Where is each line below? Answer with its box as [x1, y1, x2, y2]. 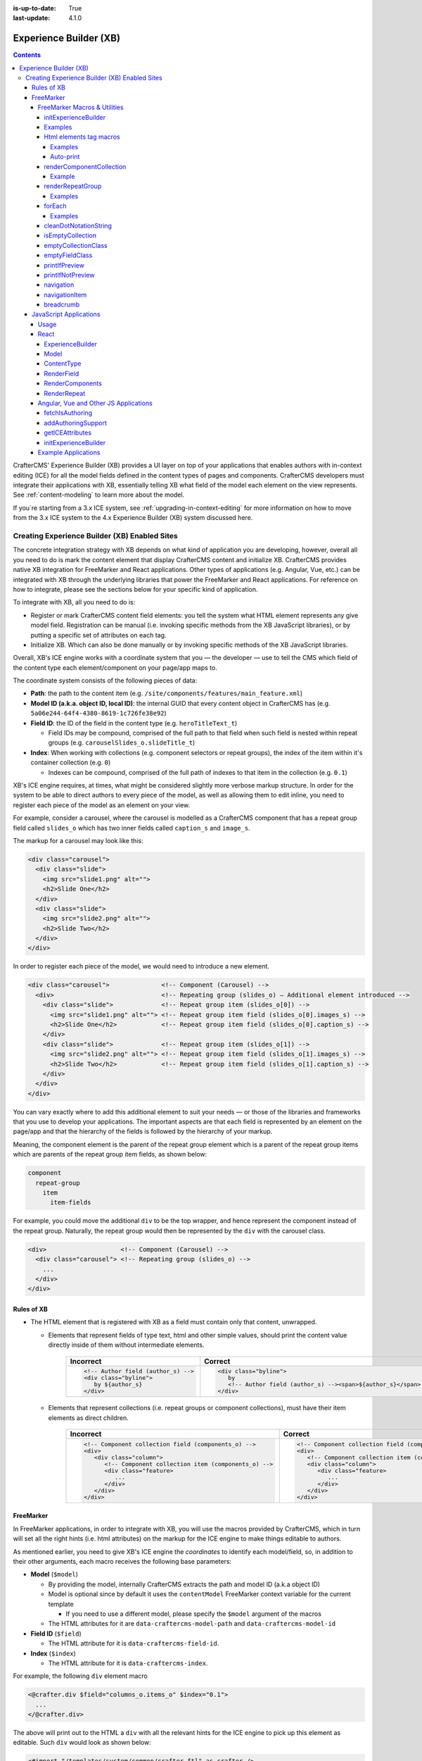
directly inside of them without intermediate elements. [48, 1340, 205, 1349]
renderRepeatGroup [44, 182, 102, 190]
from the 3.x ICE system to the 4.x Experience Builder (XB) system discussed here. [13, 514, 253, 522]
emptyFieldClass [44, 251, 93, 260]
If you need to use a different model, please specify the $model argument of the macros [65, 1610, 321, 1618]
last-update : [13, 14, 51, 23]
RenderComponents [44, 379, 102, 387]
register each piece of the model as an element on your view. [13, 800, 191, 809]
